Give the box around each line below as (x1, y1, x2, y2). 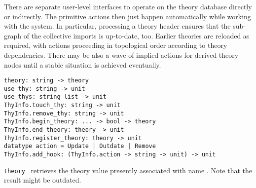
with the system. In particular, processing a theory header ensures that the (4, 21, 231, 31)
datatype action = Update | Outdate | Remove (4, 143, 156, 150)
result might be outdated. (4, 175, 81, 185)
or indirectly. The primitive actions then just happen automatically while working (4, 11, 251, 21)
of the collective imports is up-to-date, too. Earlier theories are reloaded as (23, 30, 250, 40)
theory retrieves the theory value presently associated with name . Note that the (4, 165, 253, 175)
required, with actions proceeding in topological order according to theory (4, 40, 227, 50)
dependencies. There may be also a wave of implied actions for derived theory (4, 49, 239, 60)
